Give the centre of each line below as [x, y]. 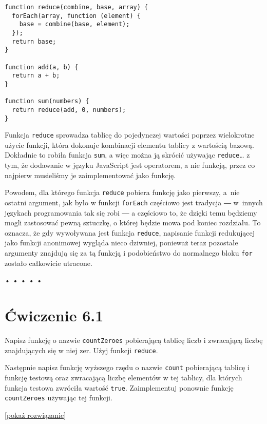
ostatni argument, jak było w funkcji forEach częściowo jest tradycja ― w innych [134, 202]
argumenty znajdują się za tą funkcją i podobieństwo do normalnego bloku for [129, 253]
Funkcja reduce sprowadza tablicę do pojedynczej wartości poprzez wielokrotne [130, 135]
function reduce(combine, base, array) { [77, 7]
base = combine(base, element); [74, 24]
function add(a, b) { [42, 67]
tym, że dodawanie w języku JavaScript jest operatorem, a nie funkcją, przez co [130, 165]
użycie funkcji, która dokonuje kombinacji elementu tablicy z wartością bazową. [129, 144]
